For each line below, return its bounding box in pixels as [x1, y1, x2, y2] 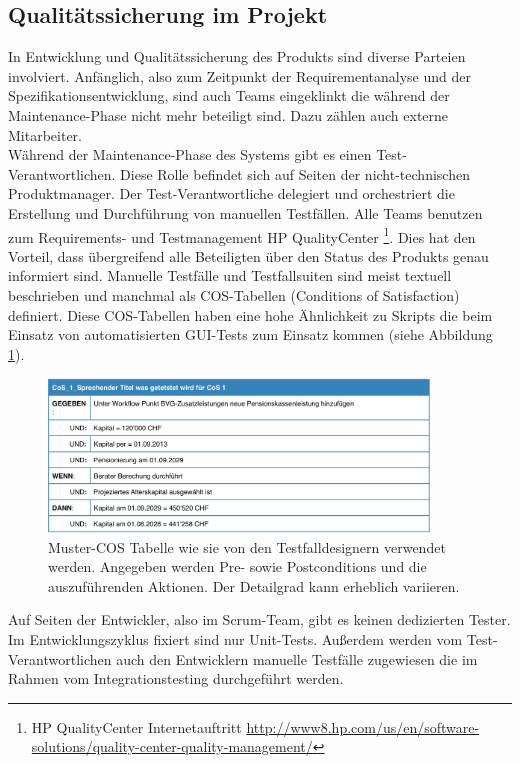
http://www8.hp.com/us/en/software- [246, 716, 480, 737]
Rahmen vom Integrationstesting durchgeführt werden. [8, 668, 344, 689]
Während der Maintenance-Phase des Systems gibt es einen [8, 144, 372, 165]
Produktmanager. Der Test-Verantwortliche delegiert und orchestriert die [8, 183, 455, 204]
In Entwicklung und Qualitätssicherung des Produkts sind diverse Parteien [8, 46, 466, 67]
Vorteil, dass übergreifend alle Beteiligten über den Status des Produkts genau [8, 245, 489, 266]
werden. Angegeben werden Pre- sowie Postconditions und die [48, 556, 427, 577]
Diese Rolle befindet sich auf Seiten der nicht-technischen [120, 163, 470, 184]
